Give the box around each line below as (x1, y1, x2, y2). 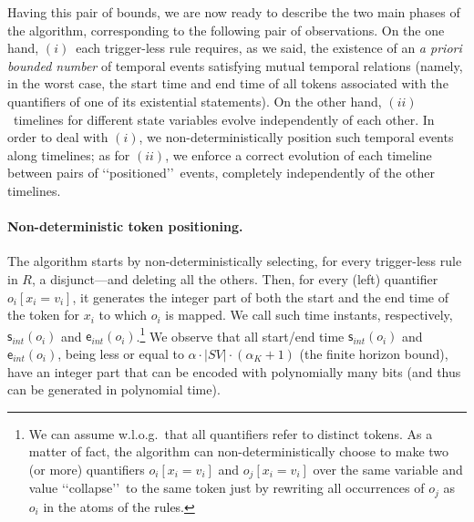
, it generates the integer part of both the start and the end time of (72, 287, 448, 306)
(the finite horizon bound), (299, 343, 448, 363)
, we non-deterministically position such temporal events (139, 128, 454, 147)
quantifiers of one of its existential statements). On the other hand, (7, 91, 382, 110)
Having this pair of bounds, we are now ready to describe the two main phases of (7, 3, 460, 21)
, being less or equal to (57, 343, 184, 363)
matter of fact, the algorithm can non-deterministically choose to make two (28, 442, 449, 461)
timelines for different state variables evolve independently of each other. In (13, 109, 435, 128)
